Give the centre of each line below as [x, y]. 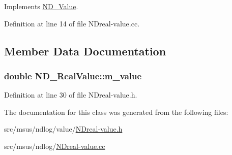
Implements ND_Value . [41, 6]
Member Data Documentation [85, 51]
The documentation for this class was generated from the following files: [116, 112]
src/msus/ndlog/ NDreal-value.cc [55, 146]
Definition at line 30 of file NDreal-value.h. [71, 95]
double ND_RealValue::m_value [73, 75]
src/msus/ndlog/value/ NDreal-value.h [63, 129]
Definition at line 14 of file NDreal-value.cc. [72, 23]
